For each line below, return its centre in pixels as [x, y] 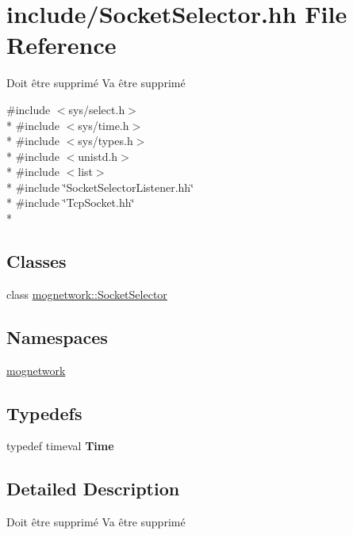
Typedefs [44, 413]
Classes [36, 261]
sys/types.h [106, 141]
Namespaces [57, 336]
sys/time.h [104, 125]
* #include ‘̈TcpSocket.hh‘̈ [71, 203]
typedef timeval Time [60, 446]
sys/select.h [97, 109]
